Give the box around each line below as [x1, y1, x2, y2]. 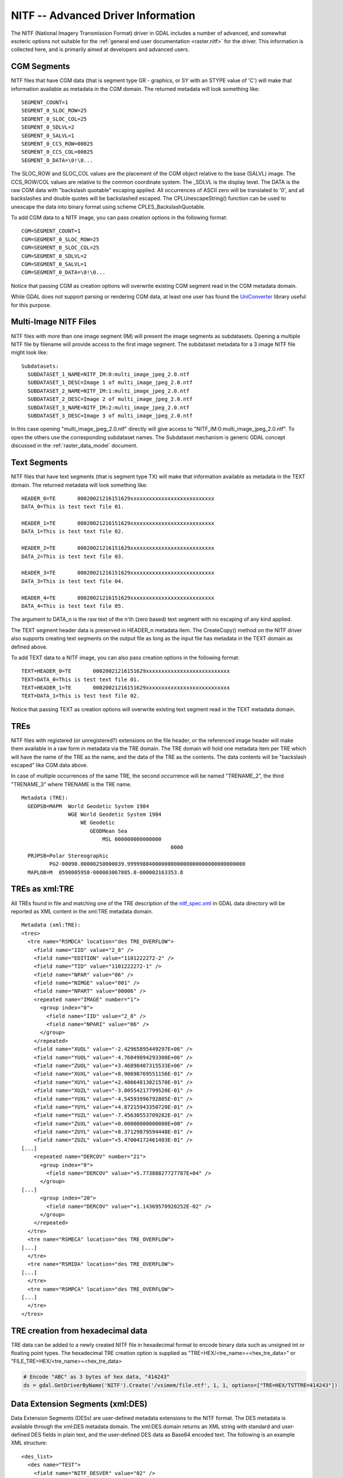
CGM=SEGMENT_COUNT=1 [21, 228, 81, 235]
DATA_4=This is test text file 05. [21, 602, 125, 609]
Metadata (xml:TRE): [21, 922, 81, 928]
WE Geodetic [80, 819, 115, 826]
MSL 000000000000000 [102, 836, 162, 842]
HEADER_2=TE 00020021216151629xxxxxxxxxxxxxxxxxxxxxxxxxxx [21, 544, 215, 552]
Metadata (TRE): [21, 795, 68, 801]
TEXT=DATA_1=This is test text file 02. [21, 692, 140, 699]
